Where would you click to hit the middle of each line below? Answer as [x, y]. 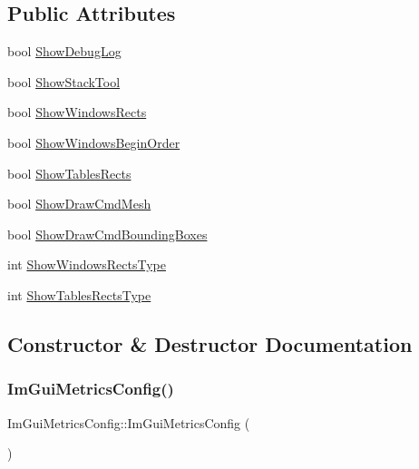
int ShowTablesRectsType [79, 294]
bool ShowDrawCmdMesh [79, 204]
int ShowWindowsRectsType [87, 264]
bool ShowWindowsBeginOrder [94, 142]
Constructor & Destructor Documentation [210, 343]
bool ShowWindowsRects [77, 112]
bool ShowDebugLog [64, 51]
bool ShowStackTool [64, 81]
